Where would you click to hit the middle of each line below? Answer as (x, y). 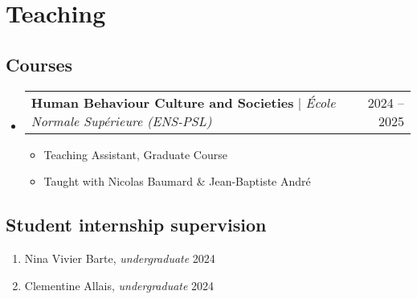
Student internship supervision (136, 225)
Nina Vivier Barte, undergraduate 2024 (120, 258)
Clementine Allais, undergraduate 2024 (119, 285)
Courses (39, 64)
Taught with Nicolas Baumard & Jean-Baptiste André (177, 181)
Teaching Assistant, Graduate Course (135, 154)
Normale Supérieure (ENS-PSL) (121, 121)
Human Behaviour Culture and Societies (162, 102)
